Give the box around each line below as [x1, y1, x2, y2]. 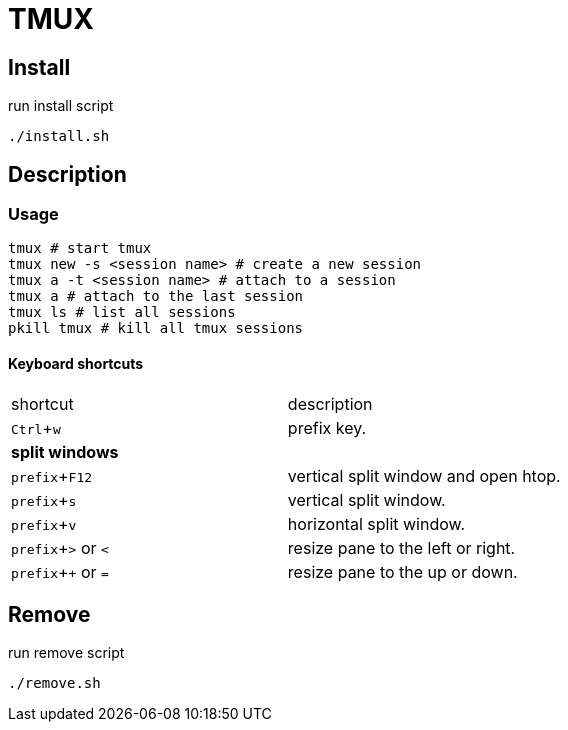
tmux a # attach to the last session [8, 288, 304, 305]
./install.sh [8, 128, 110, 145]
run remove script [8, 644, 125, 662]
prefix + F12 [11, 465, 93, 486]
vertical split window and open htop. [287, 465, 561, 486]
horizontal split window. [287, 513, 466, 534]
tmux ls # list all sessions [8, 304, 236, 321]
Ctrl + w [11, 417, 61, 438]
